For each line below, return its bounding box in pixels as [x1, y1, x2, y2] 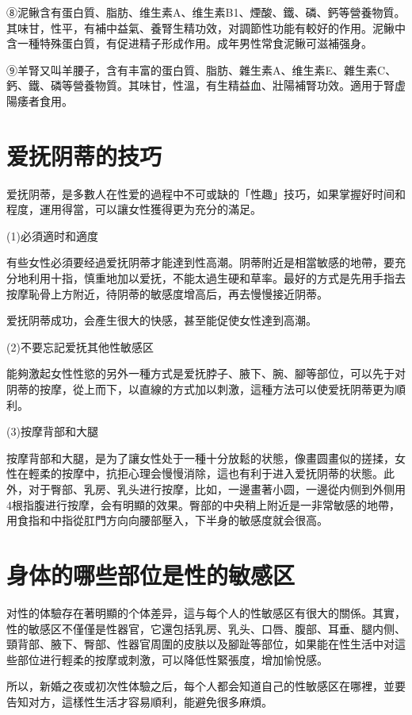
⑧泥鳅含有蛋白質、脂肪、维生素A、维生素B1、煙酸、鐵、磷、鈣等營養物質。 [6, 4, 406, 20]
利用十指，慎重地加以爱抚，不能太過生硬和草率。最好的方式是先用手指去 [28, 270, 406, 286]
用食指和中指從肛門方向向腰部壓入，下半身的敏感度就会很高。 [6, 512, 328, 529]
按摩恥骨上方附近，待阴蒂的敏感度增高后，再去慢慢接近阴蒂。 [6, 285, 328, 302]
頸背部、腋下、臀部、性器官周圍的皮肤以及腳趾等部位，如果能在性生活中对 [6, 636, 395, 652]
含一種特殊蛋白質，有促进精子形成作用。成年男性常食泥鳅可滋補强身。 [6, 35, 372, 52]
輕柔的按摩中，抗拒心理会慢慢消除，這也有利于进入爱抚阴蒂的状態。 [28, 465, 383, 482]
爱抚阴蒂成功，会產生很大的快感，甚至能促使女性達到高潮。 [6, 312, 317, 329]
